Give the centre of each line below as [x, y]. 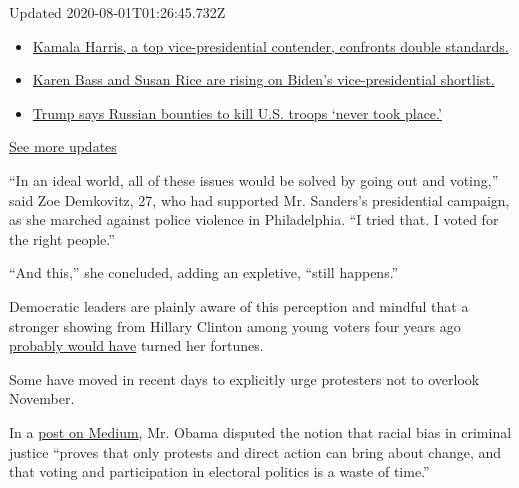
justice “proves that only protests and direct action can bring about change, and [255, 451]
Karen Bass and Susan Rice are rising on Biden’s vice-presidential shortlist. [263, 79]
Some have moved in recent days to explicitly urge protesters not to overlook [244, 378]
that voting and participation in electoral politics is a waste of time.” [219, 471]
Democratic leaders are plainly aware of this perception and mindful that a [239, 305]
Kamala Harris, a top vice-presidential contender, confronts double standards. [270, 45]
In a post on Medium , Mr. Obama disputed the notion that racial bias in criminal [260, 431]
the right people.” [62, 238]
